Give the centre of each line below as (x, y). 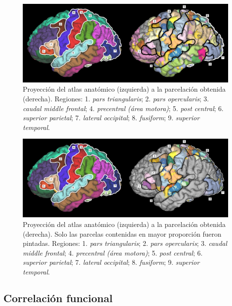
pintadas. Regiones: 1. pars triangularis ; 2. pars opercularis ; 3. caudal (125, 243)
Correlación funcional (58, 298)
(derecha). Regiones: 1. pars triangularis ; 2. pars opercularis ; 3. (116, 99)
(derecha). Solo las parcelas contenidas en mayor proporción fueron (122, 234)
